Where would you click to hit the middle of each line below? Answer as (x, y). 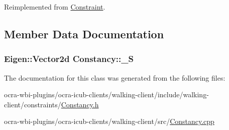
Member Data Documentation (84, 34)
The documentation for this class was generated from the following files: (115, 77)
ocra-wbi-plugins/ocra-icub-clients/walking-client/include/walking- (106, 94)
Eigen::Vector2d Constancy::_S (69, 59)
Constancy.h (80, 104)
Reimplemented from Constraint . (55, 7)
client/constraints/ (33, 104)
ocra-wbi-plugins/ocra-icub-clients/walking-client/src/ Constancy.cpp (109, 121)
